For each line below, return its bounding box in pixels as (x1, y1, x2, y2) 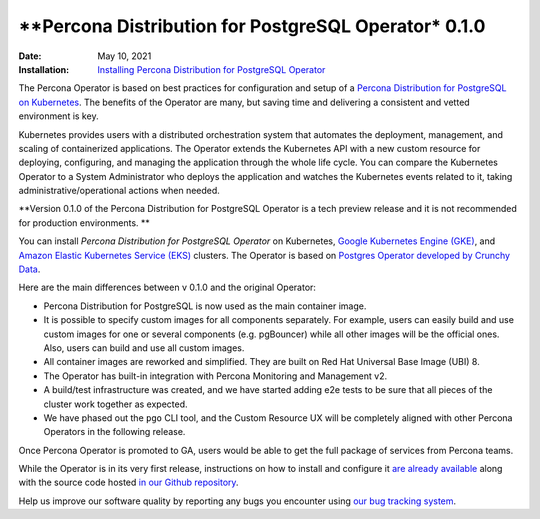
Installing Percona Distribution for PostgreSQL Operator (97, 63, 326, 75)
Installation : (18, 63, 70, 75)
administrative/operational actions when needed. (18, 185, 220, 197)
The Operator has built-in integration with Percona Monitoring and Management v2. (43, 370, 388, 382)
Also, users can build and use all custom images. (43, 341, 245, 354)
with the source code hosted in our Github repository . (18, 476, 239, 489)
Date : (18, 50, 42, 62)
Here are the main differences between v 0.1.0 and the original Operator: (18, 281, 317, 294)
